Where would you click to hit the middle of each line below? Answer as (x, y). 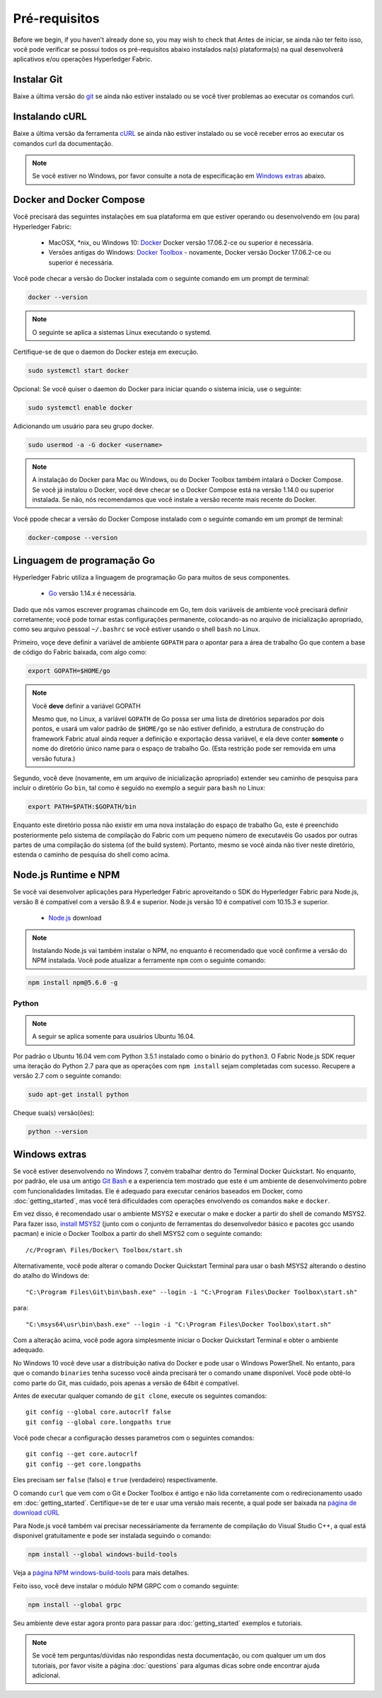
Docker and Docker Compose (79, 200)
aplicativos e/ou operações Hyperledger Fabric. (83, 59)
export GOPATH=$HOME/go (69, 671)
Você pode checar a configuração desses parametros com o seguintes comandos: (134, 1438)
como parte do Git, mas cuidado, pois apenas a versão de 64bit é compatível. (126, 1382)
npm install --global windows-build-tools (103, 1554)
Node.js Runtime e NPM (66, 875)
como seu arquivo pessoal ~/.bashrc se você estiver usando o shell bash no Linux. (137, 629)
